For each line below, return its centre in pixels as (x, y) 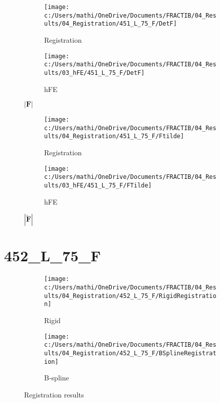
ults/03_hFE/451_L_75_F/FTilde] (98, 185)
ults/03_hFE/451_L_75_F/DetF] (94, 73)
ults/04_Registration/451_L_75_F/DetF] (111, 24)
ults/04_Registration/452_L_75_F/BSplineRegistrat (130, 353)
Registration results (54, 394)
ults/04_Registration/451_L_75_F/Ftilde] (114, 136)
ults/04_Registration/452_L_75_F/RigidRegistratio (130, 296)
